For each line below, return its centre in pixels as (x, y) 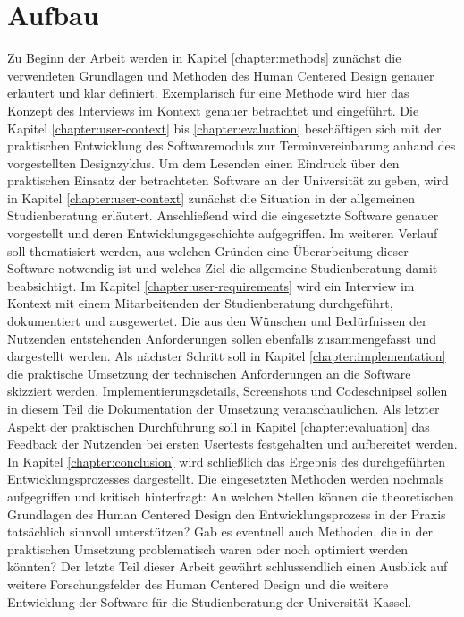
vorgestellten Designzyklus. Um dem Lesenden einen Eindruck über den (203, 163)
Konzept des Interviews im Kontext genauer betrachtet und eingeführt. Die (213, 110)
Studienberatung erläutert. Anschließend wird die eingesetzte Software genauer (223, 215)
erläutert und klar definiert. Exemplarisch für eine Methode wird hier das (208, 93)
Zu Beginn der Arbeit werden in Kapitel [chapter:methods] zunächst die (204, 58)
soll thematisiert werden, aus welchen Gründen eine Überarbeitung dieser (208, 250)
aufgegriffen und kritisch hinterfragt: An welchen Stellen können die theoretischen (231, 496)
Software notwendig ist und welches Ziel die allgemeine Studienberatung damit (223, 268)
